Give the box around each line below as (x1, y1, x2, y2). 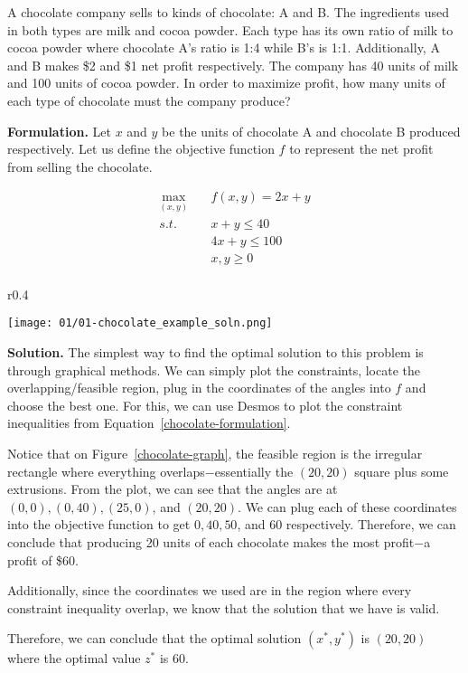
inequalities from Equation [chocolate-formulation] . (7, 413, 291, 432)
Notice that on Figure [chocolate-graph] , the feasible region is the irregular (7, 443, 423, 462)
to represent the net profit (289, 139, 434, 158)
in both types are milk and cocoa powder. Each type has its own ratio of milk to (7, 20, 454, 39)
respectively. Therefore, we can (285, 515, 456, 534)
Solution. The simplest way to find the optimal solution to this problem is (7, 342, 424, 361)
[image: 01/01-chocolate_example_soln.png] (7, 317, 273, 330)
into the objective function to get (7, 515, 191, 534)
